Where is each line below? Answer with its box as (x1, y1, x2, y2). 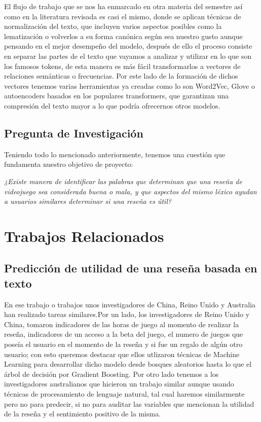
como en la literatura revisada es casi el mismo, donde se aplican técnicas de (4, 11, 241, 21)
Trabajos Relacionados (4, 225, 164, 246)
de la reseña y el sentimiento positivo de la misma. (4, 408, 161, 419)
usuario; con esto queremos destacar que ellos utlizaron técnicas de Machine (4, 348, 240, 359)
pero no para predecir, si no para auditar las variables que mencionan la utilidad (4, 398, 254, 409)
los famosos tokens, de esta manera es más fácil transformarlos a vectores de (4, 60, 241, 71)
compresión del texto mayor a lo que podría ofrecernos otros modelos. (4, 100, 220, 111)
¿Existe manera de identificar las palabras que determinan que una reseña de (4, 175, 242, 186)
